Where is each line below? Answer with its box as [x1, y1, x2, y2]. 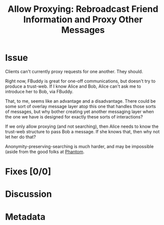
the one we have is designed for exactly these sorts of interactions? [5, 113, 143, 119]
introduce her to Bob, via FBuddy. [5, 88, 74, 94]
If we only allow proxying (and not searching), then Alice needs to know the [5, 123, 159, 129]
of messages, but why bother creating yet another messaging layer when [5, 109, 154, 114]
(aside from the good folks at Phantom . [5, 149, 85, 154]
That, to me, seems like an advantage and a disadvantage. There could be [5, 98, 156, 104]
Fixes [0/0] [5, 166, 51, 177]
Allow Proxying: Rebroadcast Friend [7, 3, 159, 15]
